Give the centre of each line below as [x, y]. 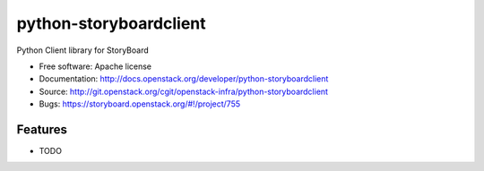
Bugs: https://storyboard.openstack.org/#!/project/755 [140, 104]
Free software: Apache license [95, 66]
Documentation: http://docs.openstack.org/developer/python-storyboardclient [184, 79]
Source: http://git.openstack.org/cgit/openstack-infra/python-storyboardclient [184, 91]
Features [42, 129]
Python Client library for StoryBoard [82, 50]
